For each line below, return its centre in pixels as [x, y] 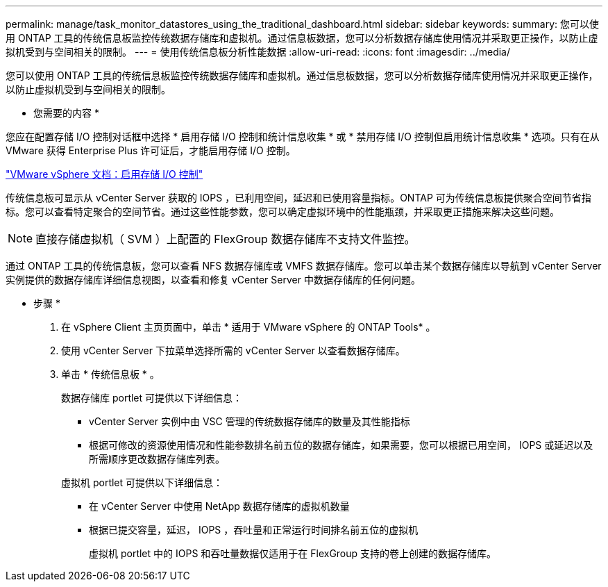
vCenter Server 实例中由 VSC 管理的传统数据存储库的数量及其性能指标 [250, 421]
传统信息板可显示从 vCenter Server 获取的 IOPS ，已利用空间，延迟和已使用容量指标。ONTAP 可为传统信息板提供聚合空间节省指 [298, 198]
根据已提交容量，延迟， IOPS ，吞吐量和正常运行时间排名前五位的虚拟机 [254, 530]
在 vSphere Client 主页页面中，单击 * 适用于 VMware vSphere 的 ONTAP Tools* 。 [248, 327]
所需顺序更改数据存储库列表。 [157, 459]
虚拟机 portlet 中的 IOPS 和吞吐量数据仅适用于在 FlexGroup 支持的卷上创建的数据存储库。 [293, 553]
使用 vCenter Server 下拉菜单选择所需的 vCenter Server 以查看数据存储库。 [233, 350]
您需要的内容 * [66, 113]
